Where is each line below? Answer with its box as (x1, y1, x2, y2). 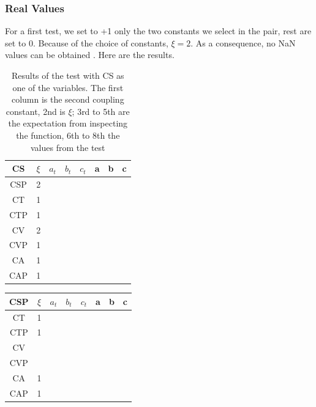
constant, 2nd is (6, 105, 66, 117)
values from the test (31, 141, 105, 153)
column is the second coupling (11, 93, 124, 106)
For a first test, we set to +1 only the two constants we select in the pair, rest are (5, 24, 312, 37)
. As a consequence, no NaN (190, 36, 296, 49)
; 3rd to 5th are (72, 105, 130, 117)
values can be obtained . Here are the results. (5, 48, 175, 61)
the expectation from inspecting (8, 117, 128, 130)
